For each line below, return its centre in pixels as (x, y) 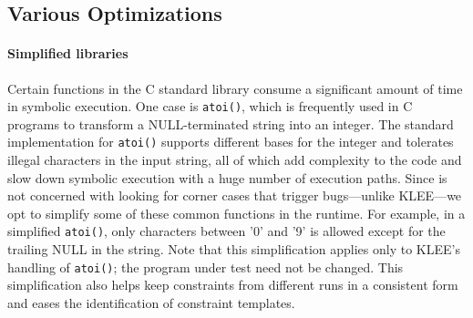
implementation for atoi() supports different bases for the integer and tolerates (231, 142)
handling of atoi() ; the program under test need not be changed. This (206, 267)
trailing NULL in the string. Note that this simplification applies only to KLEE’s (234, 249)
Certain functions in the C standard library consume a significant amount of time (235, 88)
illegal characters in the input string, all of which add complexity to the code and (235, 160)
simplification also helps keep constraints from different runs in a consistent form (233, 285)
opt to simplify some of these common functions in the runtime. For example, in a (236, 213)
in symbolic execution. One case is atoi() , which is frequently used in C (210, 106)
